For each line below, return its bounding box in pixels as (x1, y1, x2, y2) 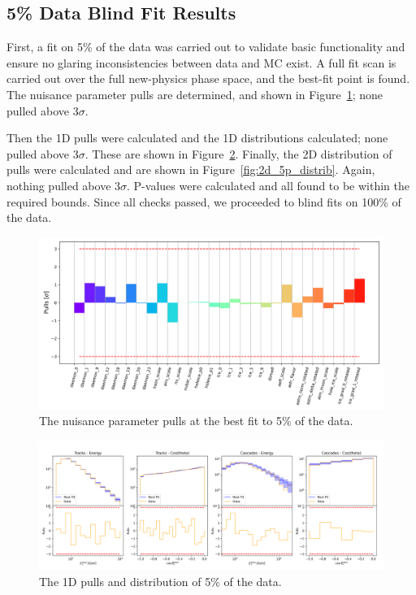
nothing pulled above (6, 176, 111, 193)
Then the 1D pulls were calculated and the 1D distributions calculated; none (6, 129, 388, 146)
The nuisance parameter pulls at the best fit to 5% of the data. (39, 412, 353, 429)
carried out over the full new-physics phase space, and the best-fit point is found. (6, 70, 410, 87)
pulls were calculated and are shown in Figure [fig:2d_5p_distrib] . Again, (6, 161, 375, 178)
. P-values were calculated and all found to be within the (127, 176, 410, 193)
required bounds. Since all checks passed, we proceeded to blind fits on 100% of (6, 193, 401, 210)
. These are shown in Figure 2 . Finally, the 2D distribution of (84, 145, 392, 162)
